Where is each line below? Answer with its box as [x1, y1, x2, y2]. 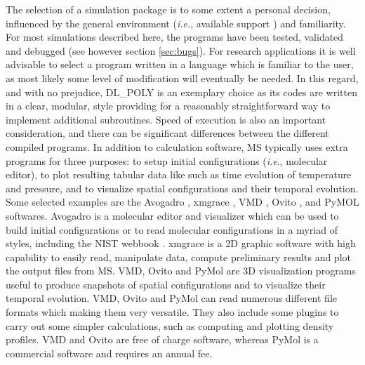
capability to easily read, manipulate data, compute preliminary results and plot [6, 249, 351, 264]
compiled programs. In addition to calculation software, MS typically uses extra [6, 139, 348, 154]
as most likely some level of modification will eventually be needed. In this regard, [6, 70, 359, 85]
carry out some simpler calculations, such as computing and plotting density [6, 318, 334, 333]
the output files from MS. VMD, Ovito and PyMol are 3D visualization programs [6, 263, 356, 278]
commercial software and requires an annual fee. [6, 345, 213, 360]
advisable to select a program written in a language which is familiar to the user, [6, 57, 354, 72]
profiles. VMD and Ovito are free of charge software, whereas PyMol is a [6, 332, 319, 347]
